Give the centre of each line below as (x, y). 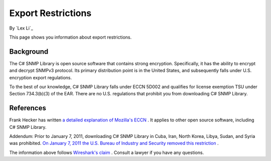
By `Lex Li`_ (21, 28)
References (28, 108)
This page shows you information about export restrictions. (71, 37)
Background (29, 51)
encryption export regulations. (41, 77)
